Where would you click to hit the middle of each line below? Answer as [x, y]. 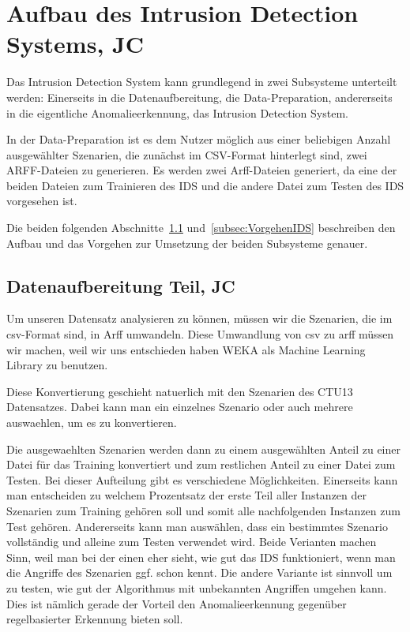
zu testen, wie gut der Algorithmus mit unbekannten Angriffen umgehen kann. [197, 587]
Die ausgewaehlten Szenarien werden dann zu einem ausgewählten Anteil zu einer [203, 449]
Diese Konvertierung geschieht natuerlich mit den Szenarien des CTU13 [180, 391]
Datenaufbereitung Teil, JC [121, 285]
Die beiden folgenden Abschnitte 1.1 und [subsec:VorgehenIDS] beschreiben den [201, 228]
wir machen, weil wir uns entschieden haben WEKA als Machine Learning [186, 349]
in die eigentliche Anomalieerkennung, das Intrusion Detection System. [177, 112]
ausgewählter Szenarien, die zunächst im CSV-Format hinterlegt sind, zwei [187, 154]
